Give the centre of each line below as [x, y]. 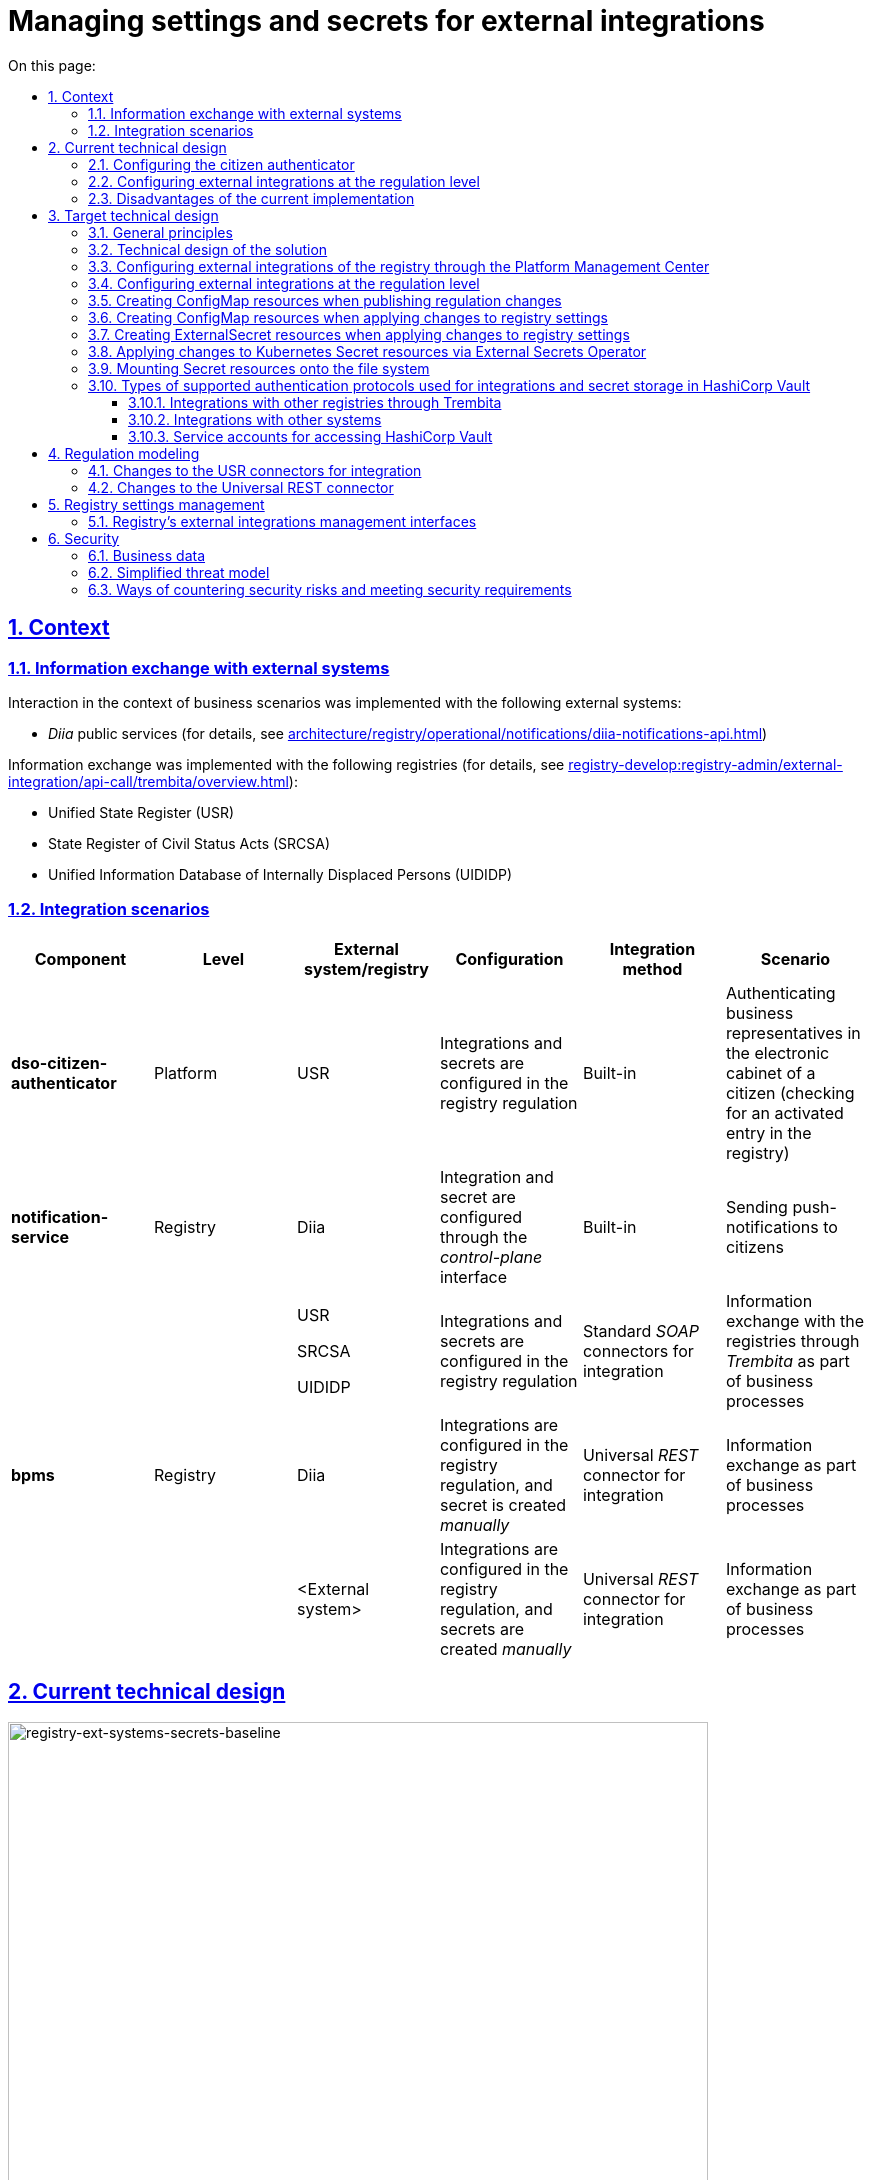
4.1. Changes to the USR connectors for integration [255, 470]
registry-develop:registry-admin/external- [705, 764]
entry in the [768, 1132]
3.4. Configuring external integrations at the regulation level [284, 283]
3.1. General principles [160, 232]
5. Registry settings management [156, 504]
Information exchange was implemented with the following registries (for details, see [286, 764]
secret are [477, 1196]
